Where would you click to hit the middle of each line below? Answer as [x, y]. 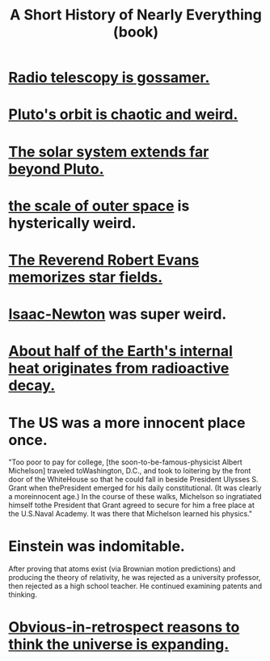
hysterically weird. [72, 223]
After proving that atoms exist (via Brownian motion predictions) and [122, 569]
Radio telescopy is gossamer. [109, 78]
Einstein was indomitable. [97, 547]
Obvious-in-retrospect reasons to [124, 627]
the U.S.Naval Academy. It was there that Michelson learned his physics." [131, 514]
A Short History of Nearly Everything [136, 15]
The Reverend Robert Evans [104, 260]
